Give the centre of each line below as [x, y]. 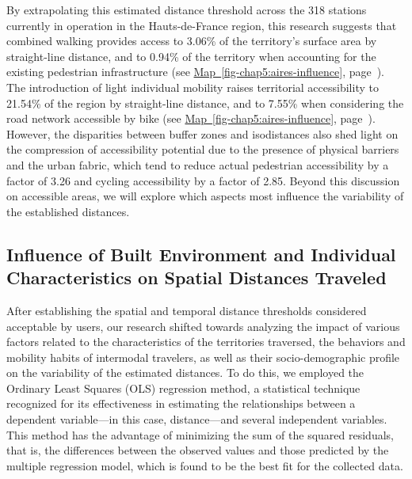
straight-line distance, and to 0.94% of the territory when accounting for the [191, 56]
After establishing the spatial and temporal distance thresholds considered [187, 310]
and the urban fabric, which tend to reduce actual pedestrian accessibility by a [198, 164]
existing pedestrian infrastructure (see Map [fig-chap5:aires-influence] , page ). [196, 72]
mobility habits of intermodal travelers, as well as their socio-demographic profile [203, 357]
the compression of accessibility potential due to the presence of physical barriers [203, 149]
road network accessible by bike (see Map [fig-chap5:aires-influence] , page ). [191, 118]
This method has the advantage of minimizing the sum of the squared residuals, [200, 434]
